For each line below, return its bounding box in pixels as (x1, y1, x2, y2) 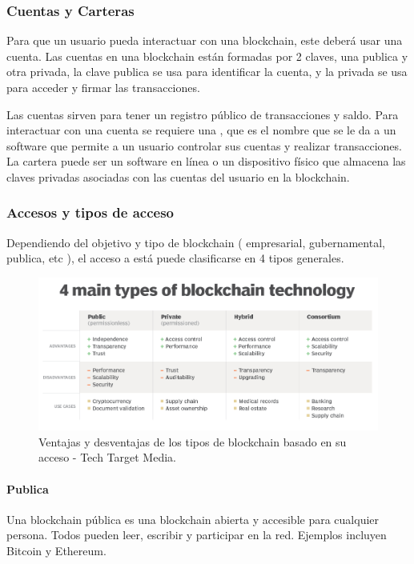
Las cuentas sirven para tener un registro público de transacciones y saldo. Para (6, 106, 399, 122)
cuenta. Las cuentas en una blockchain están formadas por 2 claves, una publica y (6, 47, 408, 64)
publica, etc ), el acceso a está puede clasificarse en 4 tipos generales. (6, 250, 344, 266)
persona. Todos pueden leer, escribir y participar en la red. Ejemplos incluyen (6, 526, 387, 543)
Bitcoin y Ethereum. (6, 542, 107, 559)
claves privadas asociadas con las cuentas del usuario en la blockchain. (6, 168, 350, 185)
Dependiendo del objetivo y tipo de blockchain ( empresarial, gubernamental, (6, 234, 385, 250)
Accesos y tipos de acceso (6, 202, 175, 222)
